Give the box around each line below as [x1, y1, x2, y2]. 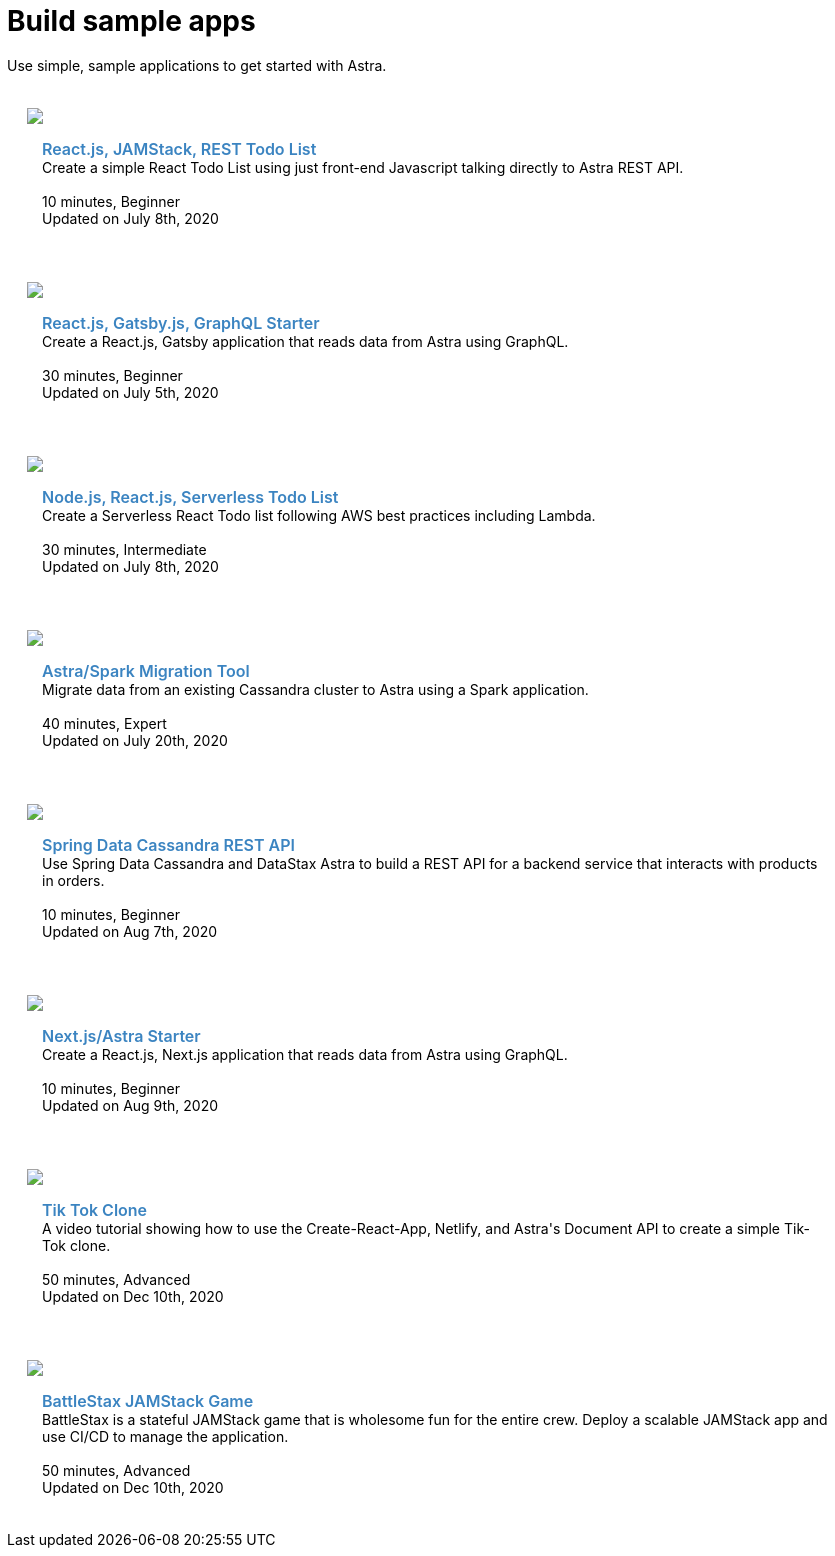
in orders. [42, 871, 105, 889]
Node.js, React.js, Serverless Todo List [42, 486, 339, 507]
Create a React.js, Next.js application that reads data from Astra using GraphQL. [42, 1045, 568, 1063]
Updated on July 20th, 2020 [42, 731, 228, 749]
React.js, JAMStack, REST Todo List [42, 138, 317, 159]
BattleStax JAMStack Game [42, 1390, 254, 1411]
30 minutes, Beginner [42, 366, 183, 384]
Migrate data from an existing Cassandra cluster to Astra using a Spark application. [42, 680, 589, 698]
